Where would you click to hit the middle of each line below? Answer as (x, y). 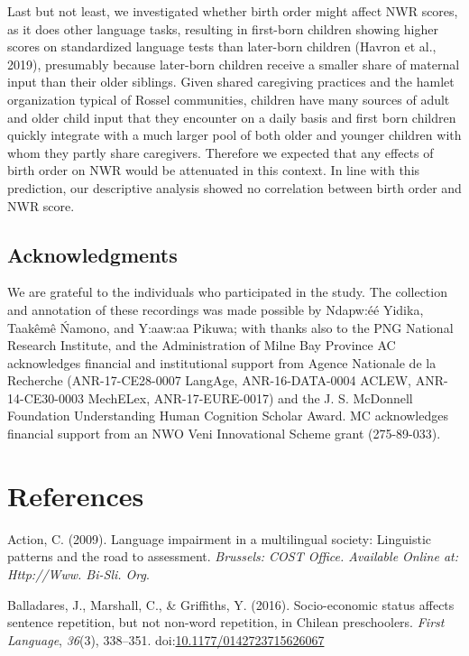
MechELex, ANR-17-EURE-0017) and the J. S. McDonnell (250, 397)
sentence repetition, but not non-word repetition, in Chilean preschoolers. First (226, 622)
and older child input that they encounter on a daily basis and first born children (232, 117)
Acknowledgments (92, 254)
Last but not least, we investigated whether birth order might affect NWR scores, (233, 11)
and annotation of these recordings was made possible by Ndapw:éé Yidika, (216, 309)
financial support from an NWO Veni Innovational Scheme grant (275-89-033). (224, 434)
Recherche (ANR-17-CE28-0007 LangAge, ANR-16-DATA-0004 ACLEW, (209, 380)
